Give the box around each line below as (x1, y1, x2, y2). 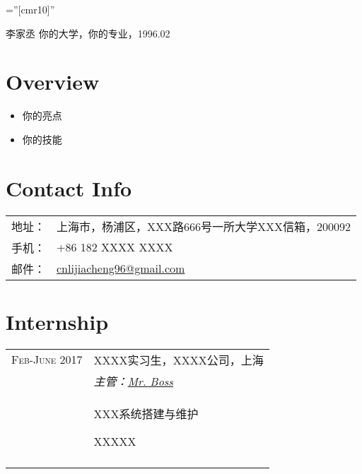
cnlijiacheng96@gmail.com (57, 260, 185, 277)
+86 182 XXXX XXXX (57, 239, 173, 256)
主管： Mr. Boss (93, 372, 173, 389)
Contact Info (6, 173, 132, 202)
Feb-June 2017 (11, 351, 83, 368)
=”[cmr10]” (6, 2, 55, 16)
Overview (6, 67, 100, 96)
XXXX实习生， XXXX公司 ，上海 (93, 351, 264, 368)
